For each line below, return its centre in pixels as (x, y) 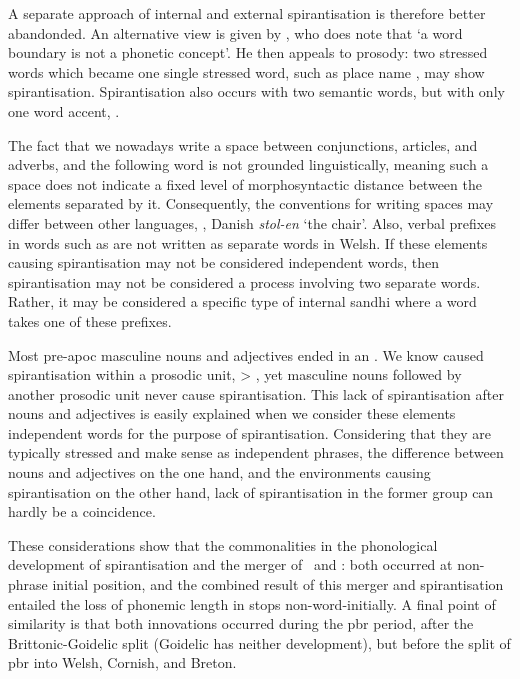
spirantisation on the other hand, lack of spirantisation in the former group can (251, 491)
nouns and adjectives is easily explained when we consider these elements (232, 413)
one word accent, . (64, 110)
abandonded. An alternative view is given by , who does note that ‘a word (235, 32)
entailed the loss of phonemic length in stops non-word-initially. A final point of (252, 603)
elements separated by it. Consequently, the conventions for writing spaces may (251, 203)
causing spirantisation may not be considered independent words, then (224, 262)
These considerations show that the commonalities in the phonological (223, 544)
